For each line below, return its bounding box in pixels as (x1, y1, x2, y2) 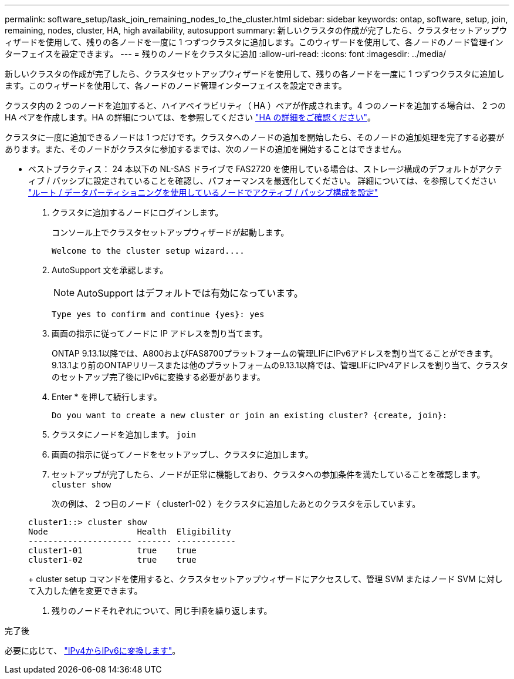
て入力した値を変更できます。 (28, 586, 143, 596)
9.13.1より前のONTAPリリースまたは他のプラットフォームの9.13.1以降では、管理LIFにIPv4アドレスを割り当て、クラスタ (52, 360, 509, 370)
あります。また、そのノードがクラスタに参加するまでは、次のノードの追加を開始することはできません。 (5, 144, 406, 154)
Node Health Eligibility (28, 527, 231, 536)
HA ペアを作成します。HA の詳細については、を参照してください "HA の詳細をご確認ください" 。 (5, 112, 376, 122)
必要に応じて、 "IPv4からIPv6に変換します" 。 (5, 646, 181, 656)
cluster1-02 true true (28, 555, 197, 564)
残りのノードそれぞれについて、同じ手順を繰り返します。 (52, 606, 272, 616)
